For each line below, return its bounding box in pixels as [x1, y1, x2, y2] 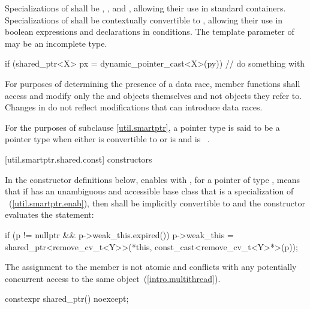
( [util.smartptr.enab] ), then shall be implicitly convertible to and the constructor [8, 196, 306, 209]
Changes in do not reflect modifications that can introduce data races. [5, 101, 263, 113]
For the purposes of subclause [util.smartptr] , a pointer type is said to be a [5, 121, 280, 133]
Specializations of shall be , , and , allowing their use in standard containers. [5, 2, 286, 14]
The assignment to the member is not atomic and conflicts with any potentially [5, 260, 297, 273]
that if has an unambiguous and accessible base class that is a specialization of [5, 185, 294, 197]
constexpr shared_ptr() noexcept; [5, 292, 129, 305]
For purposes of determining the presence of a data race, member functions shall [5, 77, 300, 89]
